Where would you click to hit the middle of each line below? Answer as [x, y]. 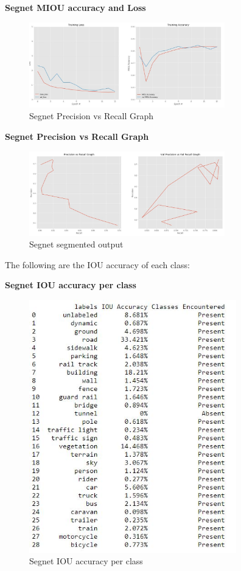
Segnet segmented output [76, 244]
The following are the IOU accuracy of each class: [97, 264]
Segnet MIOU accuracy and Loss [75, 7]
